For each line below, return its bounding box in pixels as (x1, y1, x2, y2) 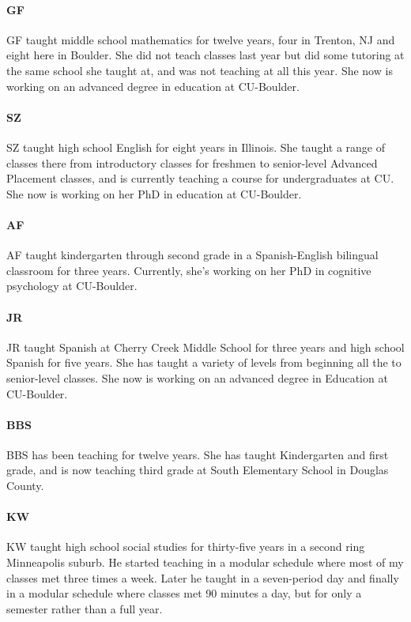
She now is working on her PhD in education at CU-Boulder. (6, 185, 302, 202)
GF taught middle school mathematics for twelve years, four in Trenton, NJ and (6, 31, 395, 47)
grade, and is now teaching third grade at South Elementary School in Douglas (6, 462, 389, 478)
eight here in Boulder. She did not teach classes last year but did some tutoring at (6, 47, 405, 63)
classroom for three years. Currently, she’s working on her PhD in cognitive (6, 262, 371, 278)
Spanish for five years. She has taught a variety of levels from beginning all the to (6, 354, 402, 371)
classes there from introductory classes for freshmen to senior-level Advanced (6, 154, 378, 171)
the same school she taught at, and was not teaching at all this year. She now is (6, 62, 393, 78)
